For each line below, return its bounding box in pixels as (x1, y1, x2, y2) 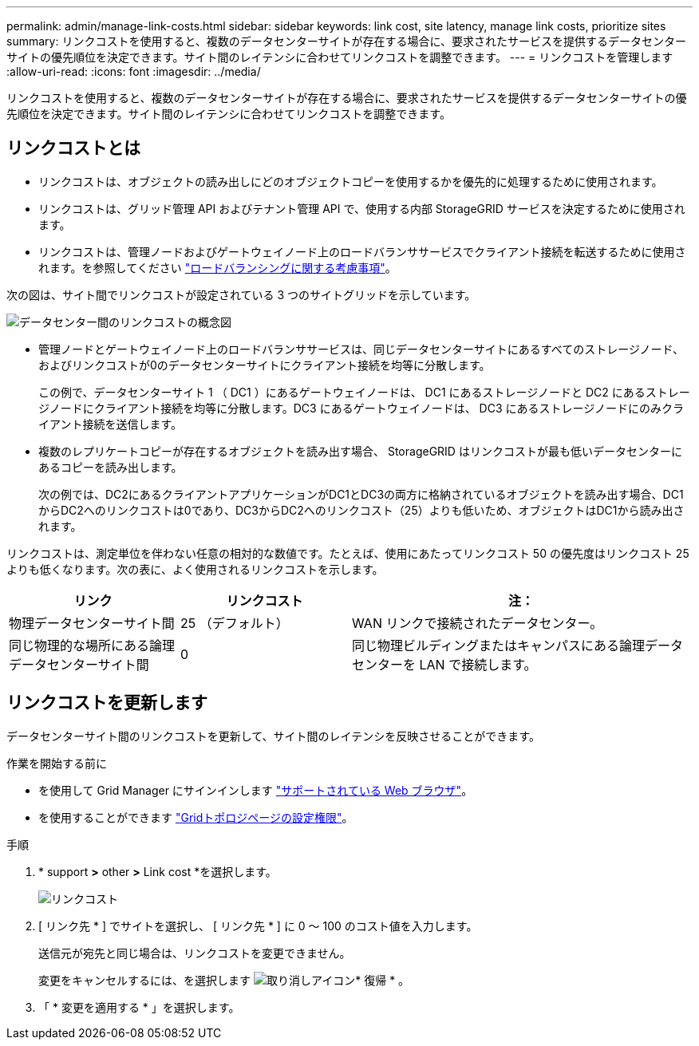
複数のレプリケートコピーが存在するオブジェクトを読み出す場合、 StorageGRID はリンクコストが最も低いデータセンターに (38, 444, 682, 458)
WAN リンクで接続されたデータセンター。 (352, 614, 603, 631)
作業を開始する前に (6, 756, 107, 770)
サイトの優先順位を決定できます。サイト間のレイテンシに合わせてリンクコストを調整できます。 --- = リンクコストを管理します (6, 50, 673, 64)
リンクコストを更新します (6, 693, 207, 713)
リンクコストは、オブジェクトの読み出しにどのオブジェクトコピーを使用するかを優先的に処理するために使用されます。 (38, 174, 663, 188)
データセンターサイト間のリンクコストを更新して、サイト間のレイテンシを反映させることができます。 (6, 728, 540, 743)
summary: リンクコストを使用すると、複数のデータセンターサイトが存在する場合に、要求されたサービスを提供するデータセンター (6, 34, 687, 48)
